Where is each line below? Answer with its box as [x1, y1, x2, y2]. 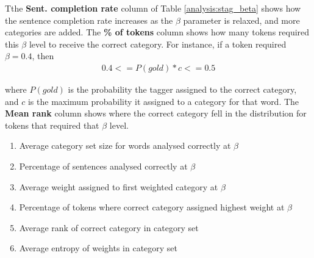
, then [32, 49, 54, 62]
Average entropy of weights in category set [19, 242, 178, 254]
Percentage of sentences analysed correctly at [19, 159, 188, 172]
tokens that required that [5, 118, 99, 131]
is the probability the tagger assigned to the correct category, [68, 83, 297, 95]
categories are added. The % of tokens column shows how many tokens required [5, 26, 310, 38]
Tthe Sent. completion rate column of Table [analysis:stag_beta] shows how [5, 2, 301, 14]
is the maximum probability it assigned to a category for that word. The [27, 95, 299, 107]
